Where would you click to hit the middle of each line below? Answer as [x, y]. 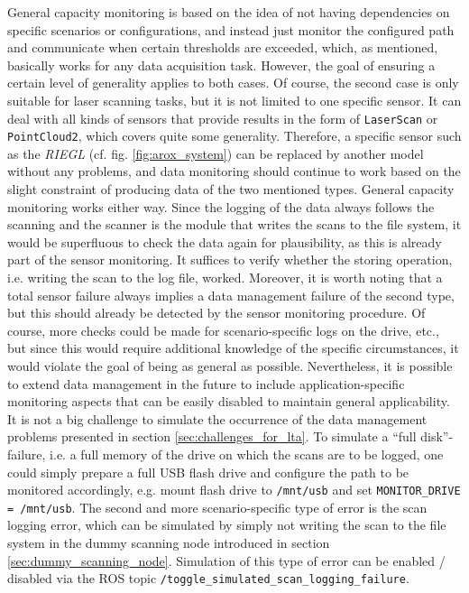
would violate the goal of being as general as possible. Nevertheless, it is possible [230, 366]
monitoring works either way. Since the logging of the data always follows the [221, 206]
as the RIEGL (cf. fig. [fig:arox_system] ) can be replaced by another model [216, 153]
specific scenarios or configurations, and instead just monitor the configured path [231, 29]
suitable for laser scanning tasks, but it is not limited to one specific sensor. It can [234, 100]
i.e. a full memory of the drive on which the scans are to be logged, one [247, 454]
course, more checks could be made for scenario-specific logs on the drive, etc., [223, 330]
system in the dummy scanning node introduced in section [169, 543]
